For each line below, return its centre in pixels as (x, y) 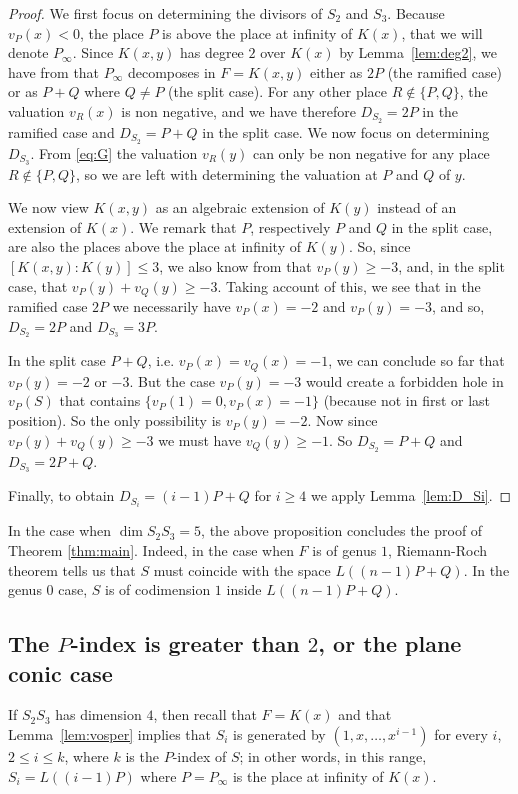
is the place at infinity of (308, 775)
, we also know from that (235, 265)
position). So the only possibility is (115, 420)
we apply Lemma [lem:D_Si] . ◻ (411, 495)
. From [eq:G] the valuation (114, 152)
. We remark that (183, 226)
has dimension (98, 714)
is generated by (279, 734)
